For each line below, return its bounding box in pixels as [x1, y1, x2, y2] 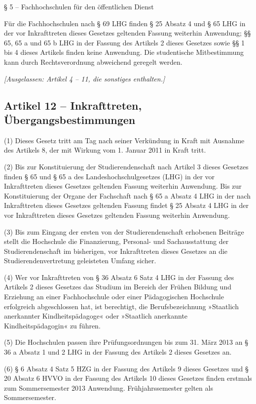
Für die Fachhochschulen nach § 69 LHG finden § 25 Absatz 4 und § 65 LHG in [4, 18, 246, 28]
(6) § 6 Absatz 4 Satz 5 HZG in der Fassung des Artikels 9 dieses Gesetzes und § [4, 363, 249, 373]
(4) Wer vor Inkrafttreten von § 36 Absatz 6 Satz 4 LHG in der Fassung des [4, 272, 234, 282]
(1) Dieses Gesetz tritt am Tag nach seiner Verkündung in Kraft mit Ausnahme [4, 135, 245, 145]
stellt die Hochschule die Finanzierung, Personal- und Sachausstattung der [4, 236, 229, 246]
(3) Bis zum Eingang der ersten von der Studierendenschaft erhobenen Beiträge [4, 226, 244, 237]
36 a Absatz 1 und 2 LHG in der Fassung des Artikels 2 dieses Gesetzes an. [4, 347, 232, 357]
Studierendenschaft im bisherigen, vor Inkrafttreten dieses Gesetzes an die [4, 245, 228, 256]
